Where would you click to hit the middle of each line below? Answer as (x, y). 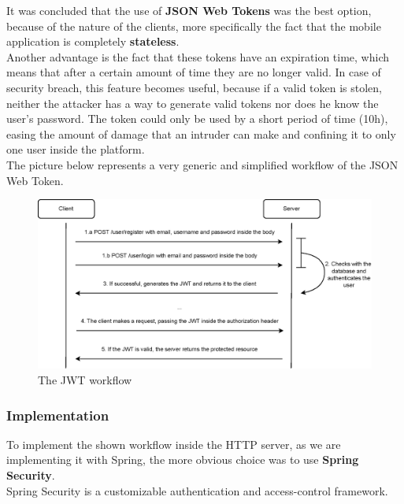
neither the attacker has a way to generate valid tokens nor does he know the (193, 103)
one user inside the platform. (76, 149)
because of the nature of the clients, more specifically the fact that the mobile (194, 26)
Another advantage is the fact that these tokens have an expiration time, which (198, 56)
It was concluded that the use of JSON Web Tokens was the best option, (189, 10)
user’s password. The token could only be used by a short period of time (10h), (197, 119)
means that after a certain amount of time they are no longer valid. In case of (194, 72)
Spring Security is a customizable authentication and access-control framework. (197, 490)
